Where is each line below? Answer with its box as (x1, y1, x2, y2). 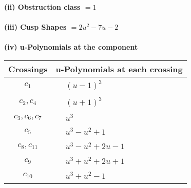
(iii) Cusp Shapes (4, 22, 67, 32)
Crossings (8, 62, 48, 75)
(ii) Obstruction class (4, 2, 81, 12)
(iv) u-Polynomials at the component (4, 41, 138, 52)
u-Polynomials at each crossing (55, 62, 183, 75)
